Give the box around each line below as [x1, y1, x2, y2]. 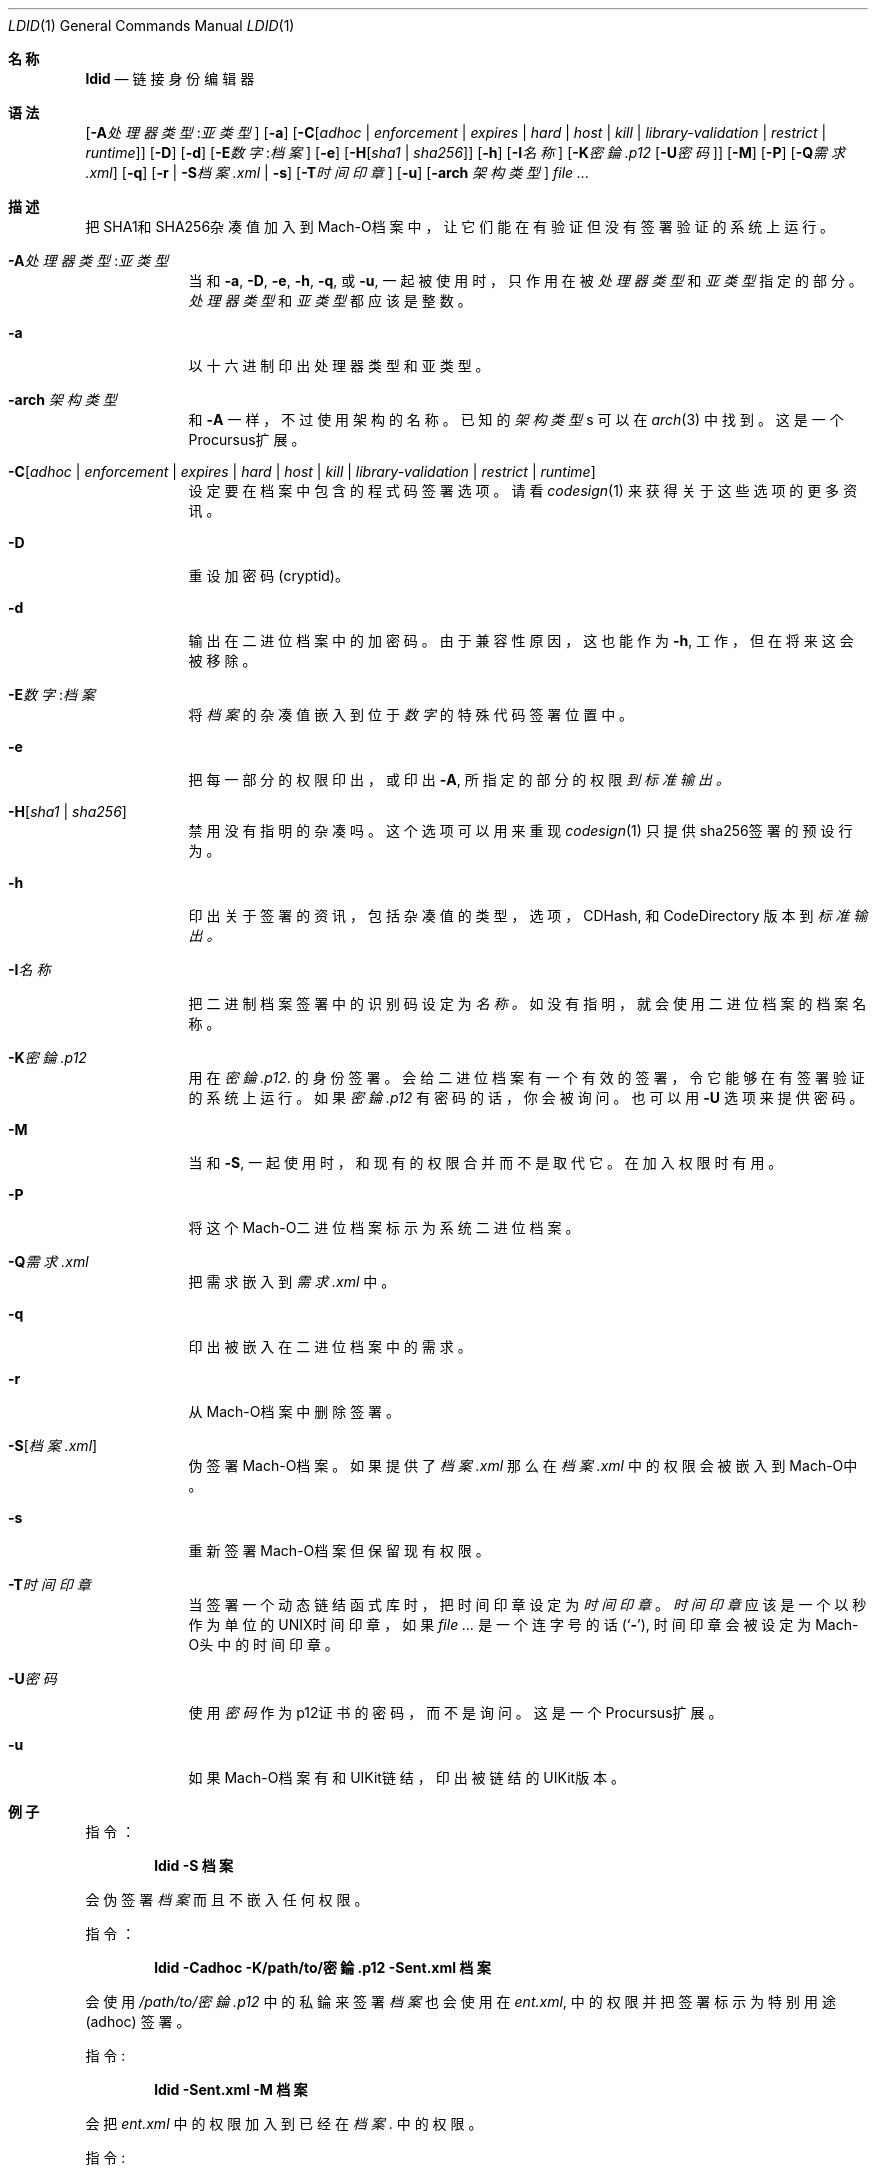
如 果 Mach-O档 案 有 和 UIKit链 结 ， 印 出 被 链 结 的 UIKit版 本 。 [188, 1769, 626, 1786]
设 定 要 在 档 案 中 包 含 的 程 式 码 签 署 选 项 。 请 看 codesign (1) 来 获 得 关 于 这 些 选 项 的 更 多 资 [188, 482, 858, 499]
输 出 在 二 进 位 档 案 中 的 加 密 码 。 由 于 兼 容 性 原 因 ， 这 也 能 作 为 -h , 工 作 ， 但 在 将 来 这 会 [188, 632, 854, 649]
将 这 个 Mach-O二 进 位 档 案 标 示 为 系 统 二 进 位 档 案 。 [188, 1219, 580, 1236]
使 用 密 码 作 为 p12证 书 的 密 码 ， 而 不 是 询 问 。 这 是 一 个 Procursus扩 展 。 [188, 1704, 723, 1721]
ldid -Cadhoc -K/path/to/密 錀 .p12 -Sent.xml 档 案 [154, 1959, 491, 1976]
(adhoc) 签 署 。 [85, 2013, 191, 2030]
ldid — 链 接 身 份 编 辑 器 [85, 70, 255, 87]
